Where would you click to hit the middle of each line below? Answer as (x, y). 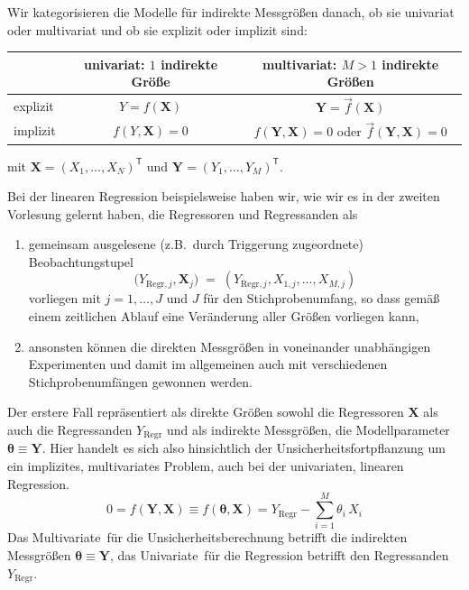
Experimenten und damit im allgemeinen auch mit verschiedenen (208, 364)
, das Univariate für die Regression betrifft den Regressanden (280, 554)
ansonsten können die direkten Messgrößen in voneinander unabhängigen (230, 346)
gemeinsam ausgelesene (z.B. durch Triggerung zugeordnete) (196, 244)
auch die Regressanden (70, 430)
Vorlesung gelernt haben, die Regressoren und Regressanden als (183, 213)
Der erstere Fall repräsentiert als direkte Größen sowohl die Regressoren (206, 412)
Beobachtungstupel (81, 261)
